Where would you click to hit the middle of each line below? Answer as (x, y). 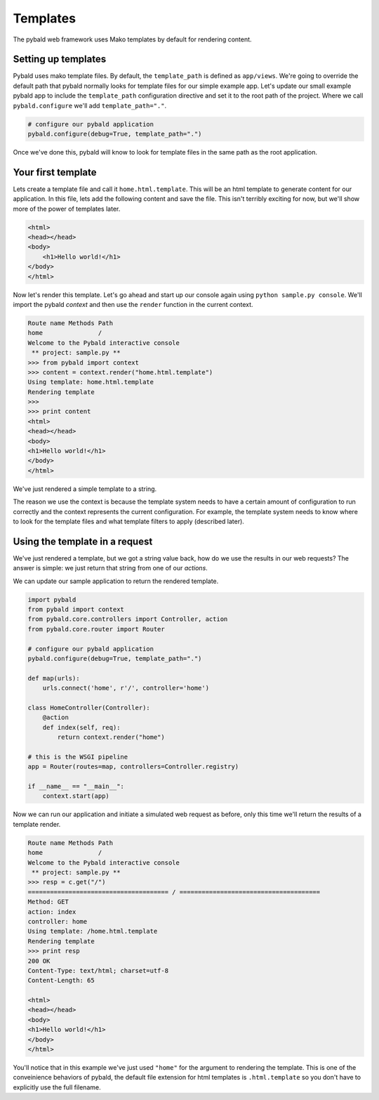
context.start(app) (76, 796)
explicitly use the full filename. (57, 1087)
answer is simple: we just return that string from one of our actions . (111, 568)
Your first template (55, 172)
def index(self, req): (81, 727)
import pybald (52, 600)
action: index (52, 912)
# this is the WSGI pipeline (78, 757)
